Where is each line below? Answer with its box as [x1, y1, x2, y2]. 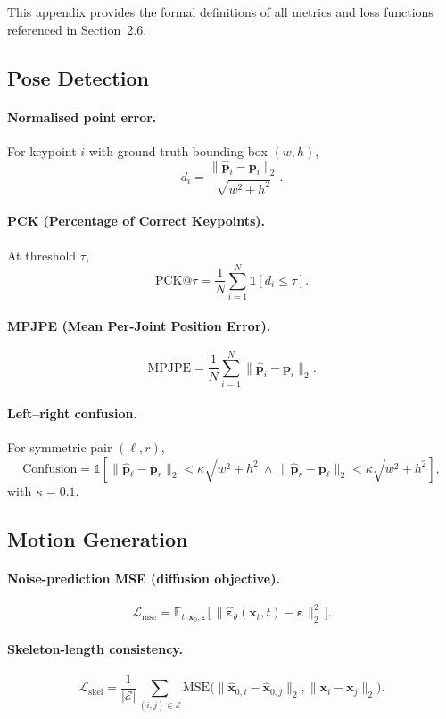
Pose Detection [7, 63, 149, 91]
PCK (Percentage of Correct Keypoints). [7, 211, 266, 230]
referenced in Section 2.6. [7, 20, 147, 38]
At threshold [7, 245, 77, 264]
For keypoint [7, 141, 77, 160]
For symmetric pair [7, 438, 112, 457]
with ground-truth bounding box [88, 141, 268, 160]
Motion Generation [7, 525, 188, 552]
